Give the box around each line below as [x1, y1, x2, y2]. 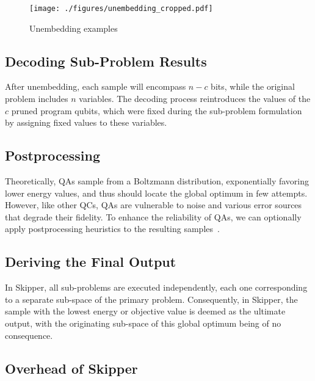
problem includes [5, 92, 68, 105]
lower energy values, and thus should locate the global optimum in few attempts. [5, 186, 308, 199]
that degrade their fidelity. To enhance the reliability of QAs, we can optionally [5, 210, 302, 223]
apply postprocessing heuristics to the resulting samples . [5, 222, 220, 235]
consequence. [5, 328, 53, 341]
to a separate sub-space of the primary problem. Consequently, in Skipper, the [5, 292, 298, 305]
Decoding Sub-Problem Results [5, 51, 207, 70]
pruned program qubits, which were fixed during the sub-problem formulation [11, 104, 302, 117]
